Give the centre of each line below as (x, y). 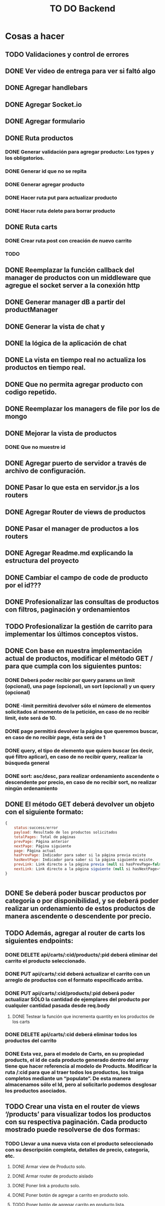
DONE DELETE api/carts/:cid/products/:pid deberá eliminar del (81, 955)
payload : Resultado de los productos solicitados (66, 833)
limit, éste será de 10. (31, 718)
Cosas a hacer (35, 36)
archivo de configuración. (45, 471)
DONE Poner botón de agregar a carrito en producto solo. (70, 1195)
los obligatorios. (25, 158)
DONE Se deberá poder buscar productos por (76, 893)
